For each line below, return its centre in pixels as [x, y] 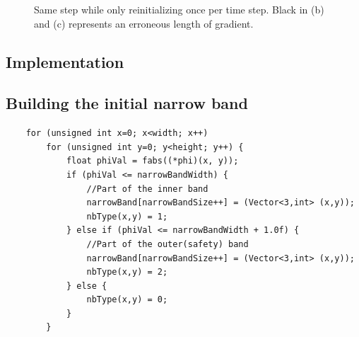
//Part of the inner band [147, 189]
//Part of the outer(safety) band [167, 244]
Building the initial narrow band [127, 103]
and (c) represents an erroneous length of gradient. [144, 23]
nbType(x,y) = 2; [127, 272]
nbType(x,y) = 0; [127, 300]
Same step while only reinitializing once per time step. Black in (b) [179, 9]
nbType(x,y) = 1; [127, 216]
